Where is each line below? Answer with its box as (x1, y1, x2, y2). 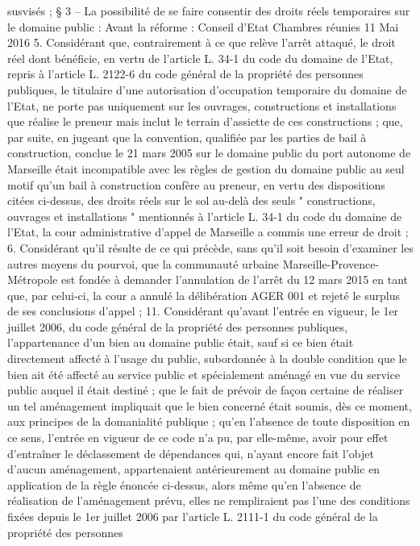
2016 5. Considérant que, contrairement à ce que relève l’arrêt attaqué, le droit (7, 34, 396, 51)
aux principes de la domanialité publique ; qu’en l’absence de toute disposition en (7, 413, 410, 430)
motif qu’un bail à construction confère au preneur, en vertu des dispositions (7, 176, 385, 193)
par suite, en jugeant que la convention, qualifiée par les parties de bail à (7, 128, 367, 145)
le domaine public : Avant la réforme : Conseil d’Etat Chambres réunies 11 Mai (7, 18, 399, 35)
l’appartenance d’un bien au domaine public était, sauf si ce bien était (7, 334, 354, 351)
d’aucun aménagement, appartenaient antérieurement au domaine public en (7, 461, 380, 477)
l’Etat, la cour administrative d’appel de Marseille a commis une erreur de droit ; (7, 223, 409, 240)
